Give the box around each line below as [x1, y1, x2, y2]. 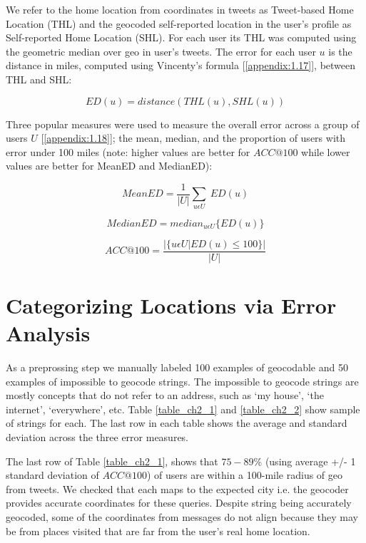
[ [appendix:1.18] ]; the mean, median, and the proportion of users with [41, 130, 345, 145]
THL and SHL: [6, 71, 72, 86]
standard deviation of [6, 467, 99, 482]
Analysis [6, 319, 91, 348]
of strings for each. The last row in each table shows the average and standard [6, 415, 347, 430]
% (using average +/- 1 [253, 453, 356, 468]
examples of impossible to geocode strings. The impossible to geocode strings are [6, 373, 359, 388]
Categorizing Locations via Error [6, 290, 337, 319]
